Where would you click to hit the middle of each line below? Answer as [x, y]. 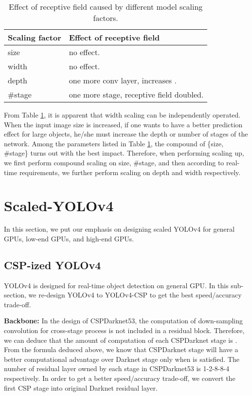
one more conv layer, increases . [123, 80]
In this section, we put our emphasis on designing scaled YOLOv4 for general [119, 229]
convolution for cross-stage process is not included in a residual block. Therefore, [124, 330]
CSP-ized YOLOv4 [53, 265]
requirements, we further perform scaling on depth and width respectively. [130, 172]
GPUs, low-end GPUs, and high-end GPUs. [69, 238]
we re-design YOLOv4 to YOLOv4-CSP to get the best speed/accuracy [135, 295]
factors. [106, 18]
